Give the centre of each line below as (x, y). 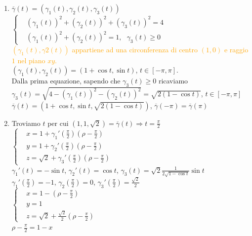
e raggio (236, 49)
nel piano (31, 60)
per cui (58, 123)
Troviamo (26, 123)
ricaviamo (173, 81)
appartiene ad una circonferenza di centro (135, 49)
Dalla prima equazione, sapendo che (66, 81)
